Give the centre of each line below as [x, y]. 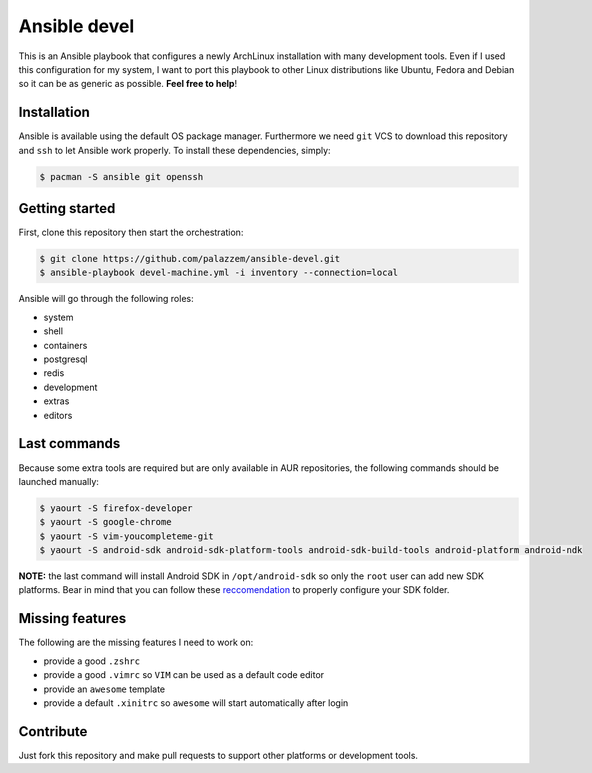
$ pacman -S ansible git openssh [121, 176]
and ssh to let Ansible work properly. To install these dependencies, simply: [174, 150]
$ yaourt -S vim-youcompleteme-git [126, 536]
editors [58, 415]
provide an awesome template [104, 689]
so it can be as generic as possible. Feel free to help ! [128, 84]
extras [56, 401]
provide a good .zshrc [91, 661]
